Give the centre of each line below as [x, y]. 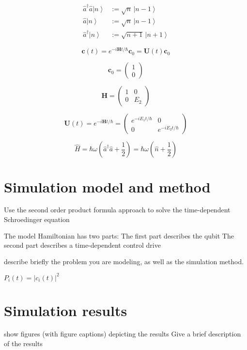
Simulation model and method [107, 186]
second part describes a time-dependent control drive [82, 245]
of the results [23, 343]
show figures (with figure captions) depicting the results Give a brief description [123, 334]
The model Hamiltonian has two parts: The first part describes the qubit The [119, 235]
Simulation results [66, 310]
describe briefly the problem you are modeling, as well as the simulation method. [124, 261]
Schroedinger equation [37, 219]
